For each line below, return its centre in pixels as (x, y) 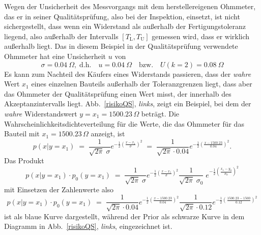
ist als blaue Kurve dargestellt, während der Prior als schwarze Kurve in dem (124, 216)
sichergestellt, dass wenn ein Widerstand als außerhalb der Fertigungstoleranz (125, 26)
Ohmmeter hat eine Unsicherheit (55, 56)
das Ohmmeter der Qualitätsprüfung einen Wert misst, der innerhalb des (118, 93)
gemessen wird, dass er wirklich (201, 36)
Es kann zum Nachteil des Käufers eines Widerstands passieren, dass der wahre (128, 74)
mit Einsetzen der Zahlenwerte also (59, 189)
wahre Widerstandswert (41, 113)
